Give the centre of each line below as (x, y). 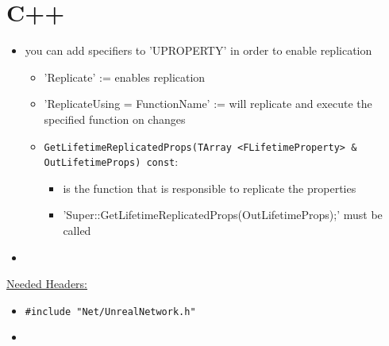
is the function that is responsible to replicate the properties (210, 188)
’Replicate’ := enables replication (125, 77)
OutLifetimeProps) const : (111, 161)
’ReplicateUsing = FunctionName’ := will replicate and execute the (208, 104)
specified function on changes (115, 119)
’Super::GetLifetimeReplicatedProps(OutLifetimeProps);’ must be (223, 215)
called (77, 230)
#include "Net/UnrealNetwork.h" (110, 311)
